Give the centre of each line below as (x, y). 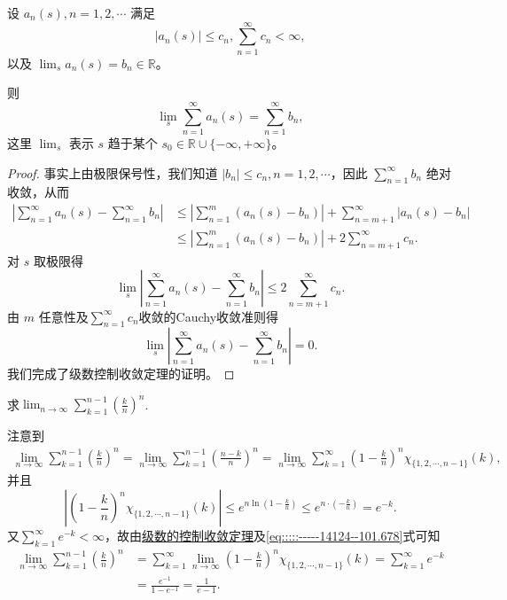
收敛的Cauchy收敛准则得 (209, 316)
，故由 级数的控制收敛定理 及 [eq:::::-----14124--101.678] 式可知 (273, 535)
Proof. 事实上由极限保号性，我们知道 (113, 172)
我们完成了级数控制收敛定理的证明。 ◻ (121, 374)
